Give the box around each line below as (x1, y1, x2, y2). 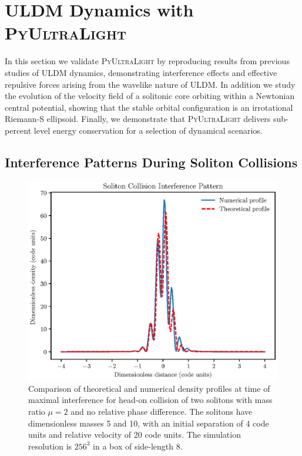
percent (5, 124, 32, 136)
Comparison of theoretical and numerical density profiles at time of (28, 382, 270, 394)
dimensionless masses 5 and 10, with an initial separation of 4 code (28, 417, 269, 429)
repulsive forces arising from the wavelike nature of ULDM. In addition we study (5, 78, 296, 90)
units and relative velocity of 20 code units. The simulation (28, 428, 241, 441)
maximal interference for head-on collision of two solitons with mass (28, 394, 273, 406)
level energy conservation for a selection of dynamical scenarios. (33, 124, 263, 136)
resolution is (28, 440, 72, 452)
